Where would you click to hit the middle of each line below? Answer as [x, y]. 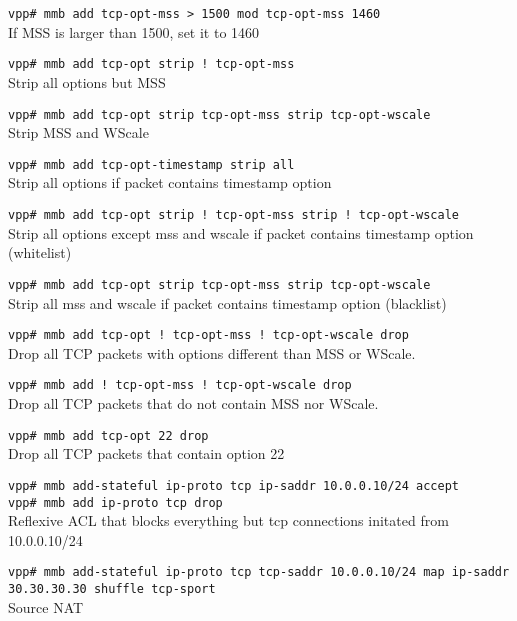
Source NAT [46, 606]
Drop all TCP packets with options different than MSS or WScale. [212, 352]
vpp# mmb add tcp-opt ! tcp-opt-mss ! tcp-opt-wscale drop [208, 335]
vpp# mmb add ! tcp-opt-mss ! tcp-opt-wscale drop [180, 385]
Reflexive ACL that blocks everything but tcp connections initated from [228, 520]
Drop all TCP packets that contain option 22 [146, 453]
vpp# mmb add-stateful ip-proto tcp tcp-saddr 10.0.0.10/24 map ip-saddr [259, 572]
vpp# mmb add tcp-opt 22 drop [108, 435]
